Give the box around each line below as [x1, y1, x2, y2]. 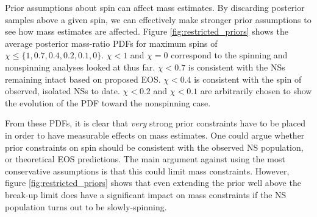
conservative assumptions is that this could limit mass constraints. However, [5, 164, 290, 177]
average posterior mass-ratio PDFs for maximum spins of [5, 36, 218, 49]
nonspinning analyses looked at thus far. [5, 60, 155, 73]
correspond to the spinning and [171, 49, 288, 61]
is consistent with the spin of [194, 72, 302, 85]
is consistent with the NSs [188, 60, 285, 73]
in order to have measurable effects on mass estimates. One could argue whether [5, 128, 305, 141]
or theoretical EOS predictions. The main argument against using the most [5, 153, 285, 165]
